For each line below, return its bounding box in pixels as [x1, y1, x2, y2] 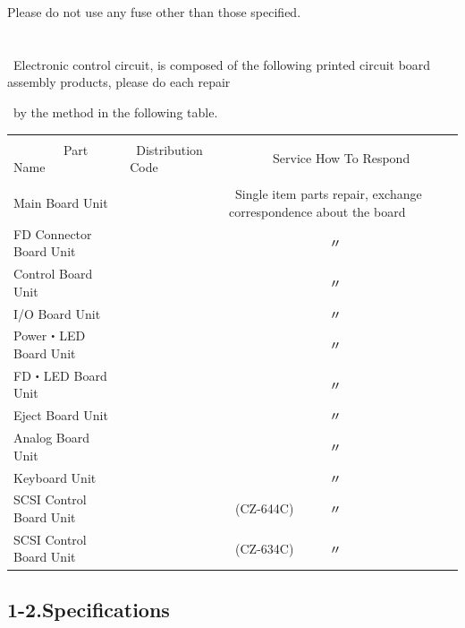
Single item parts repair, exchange [235, 185, 422, 203]
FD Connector [13, 224, 92, 243]
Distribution [136, 140, 203, 159]
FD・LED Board [13, 366, 107, 384]
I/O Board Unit [13, 304, 101, 323]
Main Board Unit [13, 194, 108, 212]
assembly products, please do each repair [7, 73, 231, 91]
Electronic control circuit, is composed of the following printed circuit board [13, 55, 431, 73]
